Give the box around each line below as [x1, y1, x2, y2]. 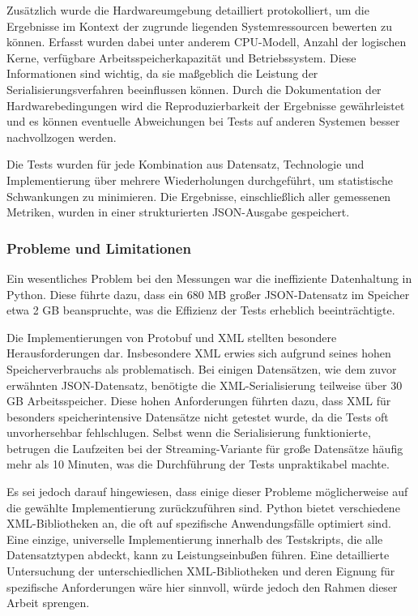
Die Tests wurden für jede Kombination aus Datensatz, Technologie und [6, 156, 365, 173]
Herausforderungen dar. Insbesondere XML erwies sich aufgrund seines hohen [6, 344, 391, 361]
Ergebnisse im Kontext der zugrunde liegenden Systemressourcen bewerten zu [6, 17, 393, 34]
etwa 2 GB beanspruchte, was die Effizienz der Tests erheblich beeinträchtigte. [6, 302, 395, 319]
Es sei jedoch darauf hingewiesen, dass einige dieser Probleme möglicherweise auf [6, 483, 408, 500]
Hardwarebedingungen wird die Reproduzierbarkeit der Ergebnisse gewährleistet [6, 96, 405, 113]
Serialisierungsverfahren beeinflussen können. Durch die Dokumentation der [6, 80, 382, 97]
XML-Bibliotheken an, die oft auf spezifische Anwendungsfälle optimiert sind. [6, 515, 391, 532]
